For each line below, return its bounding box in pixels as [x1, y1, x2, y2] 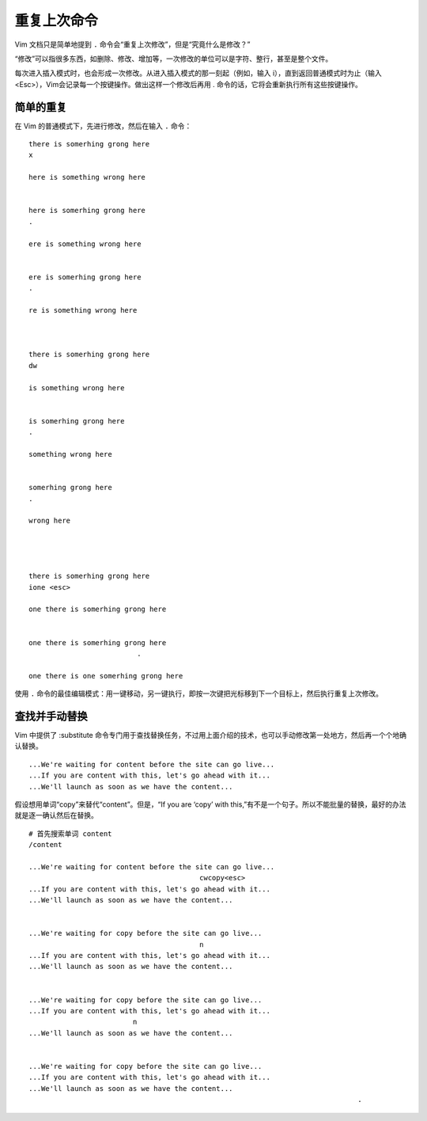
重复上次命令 [14, 12, 99, 29]
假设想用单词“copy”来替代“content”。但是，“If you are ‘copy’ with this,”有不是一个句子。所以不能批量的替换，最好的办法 [14, 800, 406, 809]
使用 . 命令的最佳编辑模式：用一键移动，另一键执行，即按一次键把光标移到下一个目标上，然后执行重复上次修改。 [14, 689, 384, 698]
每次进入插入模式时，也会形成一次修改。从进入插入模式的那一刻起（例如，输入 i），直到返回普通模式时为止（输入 [14, 68, 383, 78]
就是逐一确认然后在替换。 [14, 811, 98, 820]
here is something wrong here [28, 173, 146, 182]
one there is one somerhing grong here [28, 671, 183, 680]
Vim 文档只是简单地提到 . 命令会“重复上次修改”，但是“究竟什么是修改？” [14, 40, 251, 49]
